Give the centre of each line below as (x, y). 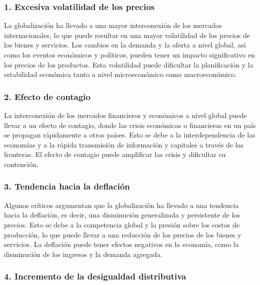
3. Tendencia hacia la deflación (67, 186)
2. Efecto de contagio (47, 96)
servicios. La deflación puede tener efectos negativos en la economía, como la (121, 244)
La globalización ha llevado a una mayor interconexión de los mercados (113, 25)
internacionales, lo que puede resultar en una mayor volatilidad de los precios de (127, 35)
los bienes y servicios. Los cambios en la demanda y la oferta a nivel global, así (125, 45)
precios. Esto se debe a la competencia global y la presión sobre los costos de (122, 224)
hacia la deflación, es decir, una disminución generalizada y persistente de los (122, 215)
